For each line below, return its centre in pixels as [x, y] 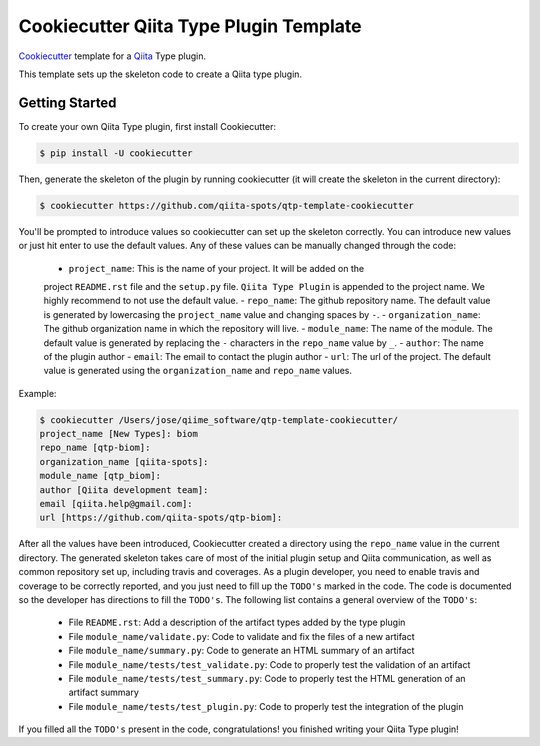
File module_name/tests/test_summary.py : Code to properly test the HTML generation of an [267, 678]
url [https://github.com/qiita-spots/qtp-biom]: [161, 518]
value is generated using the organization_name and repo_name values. [197, 371]
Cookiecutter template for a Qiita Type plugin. [112, 56]
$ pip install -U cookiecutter [116, 153]
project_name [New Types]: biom [119, 434]
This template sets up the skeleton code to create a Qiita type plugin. [160, 74]
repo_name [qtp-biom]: [95, 448]
